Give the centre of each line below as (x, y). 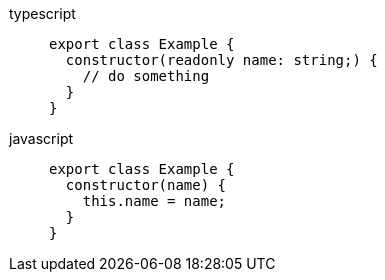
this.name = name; (154, 201)
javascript (41, 138)
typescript (42, 13)
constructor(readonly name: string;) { (221, 60)
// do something (146, 76)
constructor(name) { (146, 185)
